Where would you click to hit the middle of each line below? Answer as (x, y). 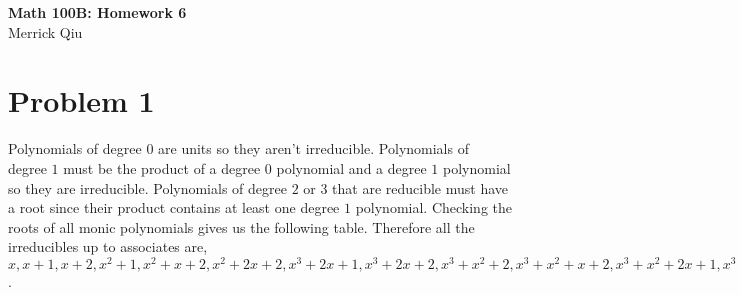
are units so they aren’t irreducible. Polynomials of (313, 148)
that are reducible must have (420, 187)
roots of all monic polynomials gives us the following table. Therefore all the (241, 226)
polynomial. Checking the (433, 207)
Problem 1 (81, 100)
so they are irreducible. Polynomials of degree (147, 187)
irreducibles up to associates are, (108, 246)
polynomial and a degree (351, 167)
